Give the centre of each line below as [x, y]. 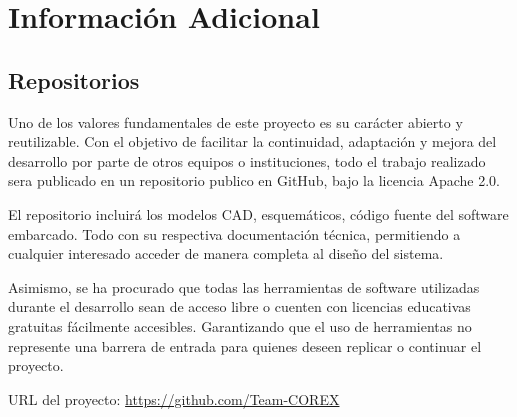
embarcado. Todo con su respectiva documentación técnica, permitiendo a [234, 233]
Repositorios [74, 79]
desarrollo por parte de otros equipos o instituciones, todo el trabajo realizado [247, 160]
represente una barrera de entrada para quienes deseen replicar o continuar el [245, 345]
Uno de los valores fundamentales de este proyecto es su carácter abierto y [235, 121]
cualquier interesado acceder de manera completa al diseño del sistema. [226, 253]
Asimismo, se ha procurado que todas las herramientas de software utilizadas [244, 286]
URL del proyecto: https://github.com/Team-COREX [174, 398]
